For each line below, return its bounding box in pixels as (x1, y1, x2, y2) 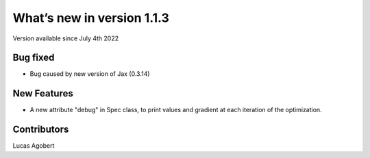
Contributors (12, 124, 69, 135)
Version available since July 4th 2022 (12, 34, 119, 42)
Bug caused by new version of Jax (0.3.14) (29, 70, 150, 78)
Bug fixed (12, 52, 55, 64)
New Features (12, 88, 73, 99)
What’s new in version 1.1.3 (12, 10, 169, 25)
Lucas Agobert (12, 142, 55, 150)
